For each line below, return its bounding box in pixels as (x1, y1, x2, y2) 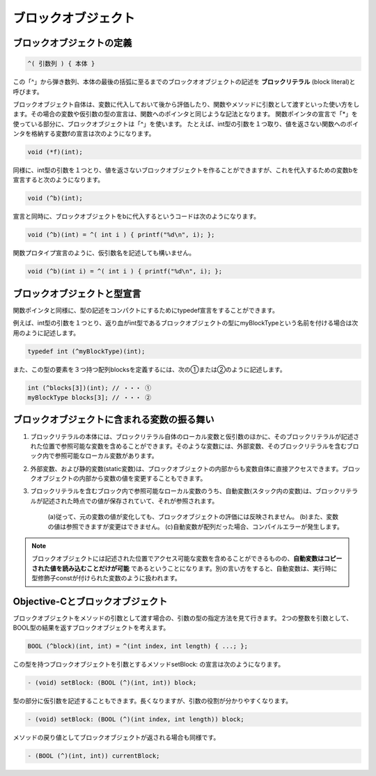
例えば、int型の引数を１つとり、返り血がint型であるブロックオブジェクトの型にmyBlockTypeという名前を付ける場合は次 (13, 319, 359, 327)
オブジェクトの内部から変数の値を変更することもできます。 (36, 474, 207, 483)
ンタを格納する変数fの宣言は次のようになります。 (13, 130, 155, 138)
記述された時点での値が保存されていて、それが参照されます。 (42, 497, 219, 505)
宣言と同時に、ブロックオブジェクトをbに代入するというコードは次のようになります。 (13, 212, 260, 221)
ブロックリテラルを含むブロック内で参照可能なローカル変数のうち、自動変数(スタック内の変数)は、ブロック (30, 487, 340, 495)
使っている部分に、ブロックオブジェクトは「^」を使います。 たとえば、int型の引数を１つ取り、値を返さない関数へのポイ (13, 119, 359, 128)
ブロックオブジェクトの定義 (13, 37, 132, 49)
